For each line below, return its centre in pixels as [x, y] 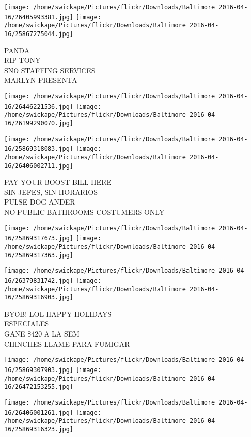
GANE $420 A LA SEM [42, 334]
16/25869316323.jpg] [39, 429]
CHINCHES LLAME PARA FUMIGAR [67, 343]
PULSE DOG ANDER [40, 202]
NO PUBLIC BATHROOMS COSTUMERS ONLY [84, 212]
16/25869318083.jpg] [39, 149]
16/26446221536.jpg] [39, 106]
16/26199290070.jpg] [39, 123]
